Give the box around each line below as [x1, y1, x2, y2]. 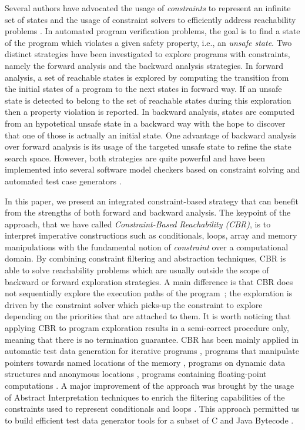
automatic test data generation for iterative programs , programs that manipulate [5, 345, 300, 357]
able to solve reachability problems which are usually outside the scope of [5, 264, 269, 276]
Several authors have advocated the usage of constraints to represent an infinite [5, 2, 291, 14]
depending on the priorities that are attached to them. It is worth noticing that [5, 310, 291, 322]
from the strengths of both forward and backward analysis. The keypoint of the [5, 206, 291, 219]
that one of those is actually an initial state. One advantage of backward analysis [5, 128, 297, 141]
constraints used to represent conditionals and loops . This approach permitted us [5, 402, 300, 415]
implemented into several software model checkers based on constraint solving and [5, 163, 300, 176]
